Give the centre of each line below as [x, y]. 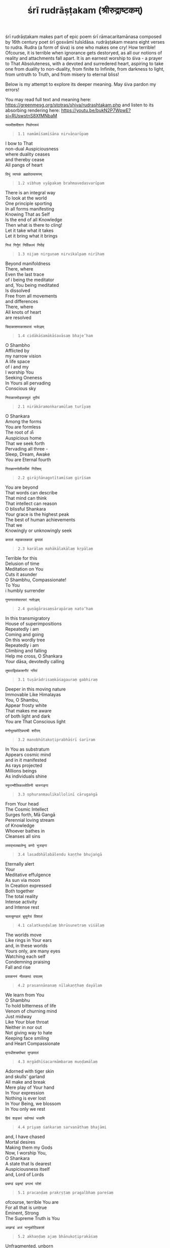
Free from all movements [31, 296]
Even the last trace [25, 275]
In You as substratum [27, 749]
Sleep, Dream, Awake [28, 454]
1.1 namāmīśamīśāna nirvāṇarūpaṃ [53, 134]
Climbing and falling [26, 651]
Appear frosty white [26, 705]
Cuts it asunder [21, 575]
